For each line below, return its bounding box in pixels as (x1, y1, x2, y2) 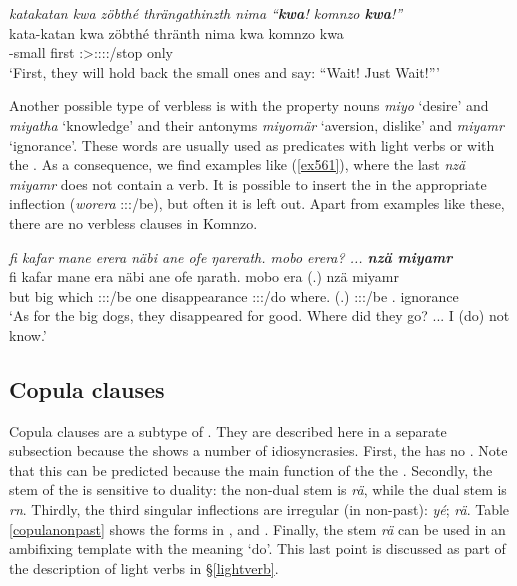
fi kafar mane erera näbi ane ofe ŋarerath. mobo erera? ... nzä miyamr (9, 246, 453, 267)
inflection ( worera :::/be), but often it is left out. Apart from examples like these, (9, 193, 505, 214)
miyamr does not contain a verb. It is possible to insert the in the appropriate (9, 173, 487, 194)
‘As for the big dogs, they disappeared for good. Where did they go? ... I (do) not (9, 305, 510, 326)
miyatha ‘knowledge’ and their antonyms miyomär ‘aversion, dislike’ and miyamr (9, 114, 504, 135)
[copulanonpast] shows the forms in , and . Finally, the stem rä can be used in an (9, 518, 506, 539)
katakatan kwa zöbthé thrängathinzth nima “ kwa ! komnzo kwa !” (9, 3, 403, 23)
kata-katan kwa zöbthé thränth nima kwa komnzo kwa (9, 22, 344, 43)
